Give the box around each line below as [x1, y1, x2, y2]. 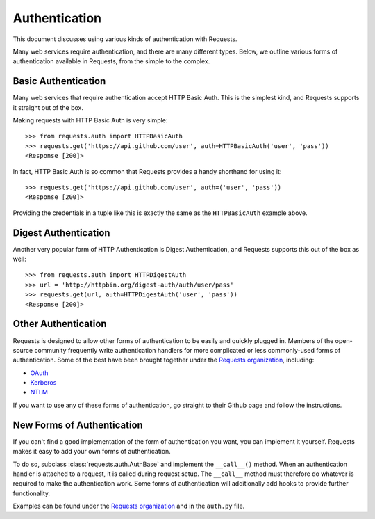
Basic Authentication [12, 75, 106, 87]
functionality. [12, 489, 51, 497]
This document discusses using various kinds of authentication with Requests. [12, 35, 237, 43]
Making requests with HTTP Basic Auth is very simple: [12, 116, 168, 125]
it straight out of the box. [12, 103, 83, 111]
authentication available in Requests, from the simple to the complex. [12, 57, 210, 65]
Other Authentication [12, 318, 107, 330]
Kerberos [30, 378, 57, 387]
